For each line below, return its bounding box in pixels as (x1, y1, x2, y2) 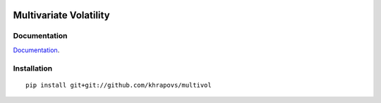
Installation (13, 63, 53, 73)
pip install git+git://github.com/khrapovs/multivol (25, 81, 212, 89)
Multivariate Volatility (13, 9, 110, 21)
